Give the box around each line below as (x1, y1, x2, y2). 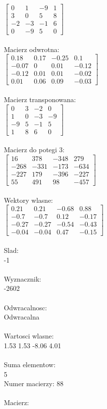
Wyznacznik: (4, 273, 42, 284)
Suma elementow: (4, 359, 56, 370)
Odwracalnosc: (4, 302, 47, 312)
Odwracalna (4, 312, 40, 322)
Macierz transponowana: (4, 94, 76, 105)
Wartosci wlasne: (4, 331, 54, 341)
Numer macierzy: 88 (4, 378, 63, 389)
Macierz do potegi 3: (4, 144, 65, 155)
